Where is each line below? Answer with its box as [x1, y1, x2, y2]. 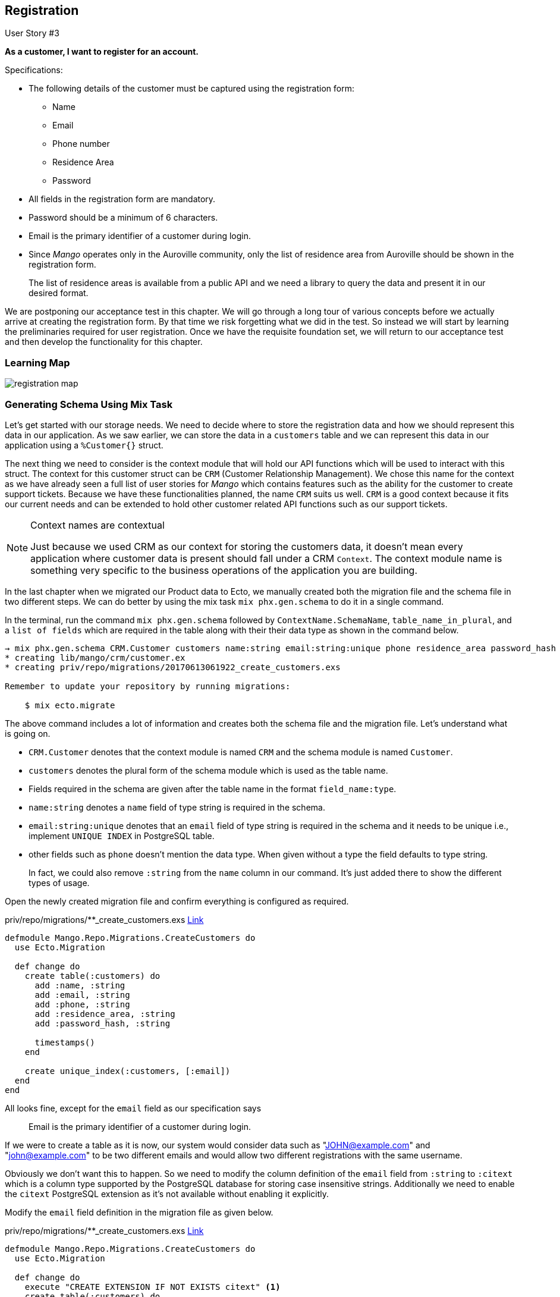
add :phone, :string [34, 999, 130, 1009]
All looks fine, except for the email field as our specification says [5, 1103, 262, 1113]
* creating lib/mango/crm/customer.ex [5, 652, 185, 662]
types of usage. [29, 877, 90, 888]
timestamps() [34, 1037, 95, 1047]
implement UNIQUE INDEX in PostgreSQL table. [29, 830, 215, 841]
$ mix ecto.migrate [24, 700, 115, 710]
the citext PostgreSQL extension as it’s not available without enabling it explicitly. [5, 1188, 329, 1199]
